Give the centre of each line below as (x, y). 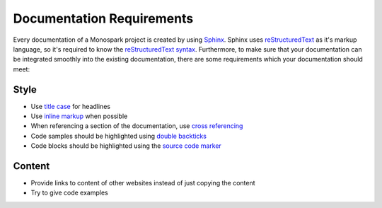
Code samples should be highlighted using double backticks (118, 136)
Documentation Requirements (103, 18)
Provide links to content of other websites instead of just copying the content (143, 183)
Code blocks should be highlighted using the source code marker (126, 146)
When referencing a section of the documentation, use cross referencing (137, 126)
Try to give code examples (70, 193)
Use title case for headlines (71, 106)
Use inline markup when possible (79, 116)
